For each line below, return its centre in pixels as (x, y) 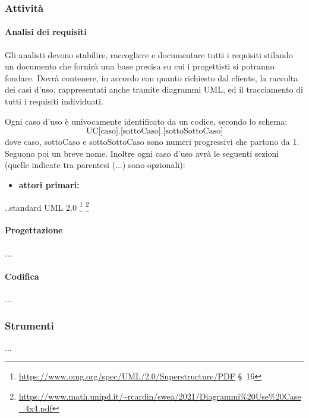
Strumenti (29, 325)
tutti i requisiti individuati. (54, 101)
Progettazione (34, 230)
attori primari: (49, 184)
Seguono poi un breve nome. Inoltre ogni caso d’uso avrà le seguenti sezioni (142, 153)
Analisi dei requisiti (46, 32)
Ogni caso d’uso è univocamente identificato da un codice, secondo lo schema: (146, 121)
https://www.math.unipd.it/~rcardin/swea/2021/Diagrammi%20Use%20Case (160, 396)
